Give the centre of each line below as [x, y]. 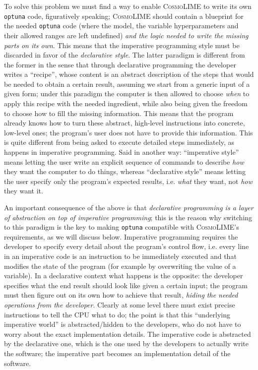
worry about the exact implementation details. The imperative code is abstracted [128, 334]
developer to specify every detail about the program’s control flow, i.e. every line [127, 246]
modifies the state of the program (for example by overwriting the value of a [120, 266]
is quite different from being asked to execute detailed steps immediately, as [119, 142]
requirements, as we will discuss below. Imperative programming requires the [121, 236]
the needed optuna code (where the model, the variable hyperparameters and [121, 26]
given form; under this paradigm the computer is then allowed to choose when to [127, 93]
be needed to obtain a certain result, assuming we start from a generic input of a [127, 84]
